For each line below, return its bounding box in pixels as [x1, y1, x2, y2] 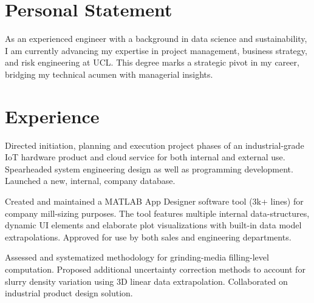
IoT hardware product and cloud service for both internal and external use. [5, 151, 285, 163]
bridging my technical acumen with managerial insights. [5, 67, 213, 80]
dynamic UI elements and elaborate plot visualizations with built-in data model [5, 219, 302, 231]
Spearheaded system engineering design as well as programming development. [5, 162, 293, 175]
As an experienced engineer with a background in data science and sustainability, [5, 32, 307, 45]
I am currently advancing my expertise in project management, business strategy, [5, 44, 307, 56]
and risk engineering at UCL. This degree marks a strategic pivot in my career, [5, 56, 299, 69]
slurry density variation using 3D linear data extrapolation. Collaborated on [5, 274, 288, 287]
